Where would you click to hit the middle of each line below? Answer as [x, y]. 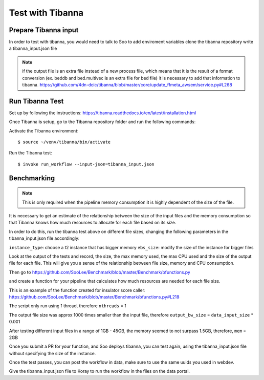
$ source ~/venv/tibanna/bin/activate [64, 142]
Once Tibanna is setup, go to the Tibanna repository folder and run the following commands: [102, 122]
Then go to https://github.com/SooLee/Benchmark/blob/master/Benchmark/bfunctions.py [100, 272]
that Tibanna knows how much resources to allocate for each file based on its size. [92, 223]
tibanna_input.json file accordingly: [44, 238]
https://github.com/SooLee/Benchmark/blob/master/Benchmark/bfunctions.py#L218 [94, 297]
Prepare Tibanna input [44, 30]
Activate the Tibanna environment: [44, 131]
